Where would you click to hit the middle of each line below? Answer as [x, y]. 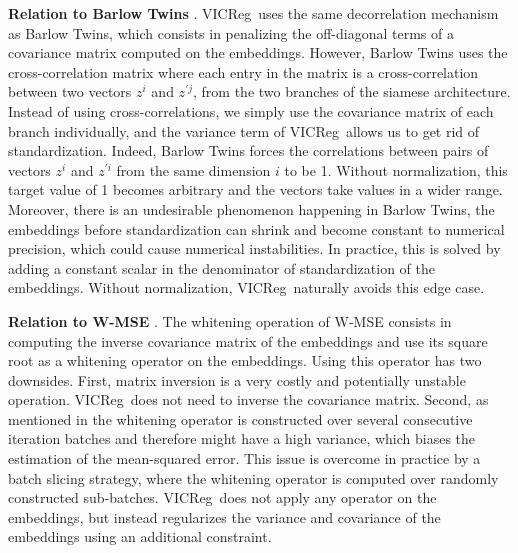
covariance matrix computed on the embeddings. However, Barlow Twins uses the [258, 52]
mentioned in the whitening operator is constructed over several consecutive [240, 418]
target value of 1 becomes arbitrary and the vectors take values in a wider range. [255, 189]
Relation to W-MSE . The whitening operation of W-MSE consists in [230, 320]
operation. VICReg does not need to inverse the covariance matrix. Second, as [248, 399]
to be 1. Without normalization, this [396, 169]
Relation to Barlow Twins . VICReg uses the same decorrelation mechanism [253, 13]
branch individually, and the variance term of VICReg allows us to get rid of [244, 130]
